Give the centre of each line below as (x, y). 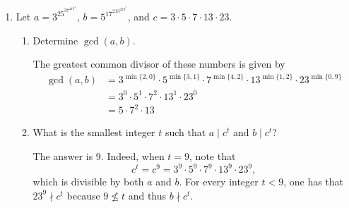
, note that (213, 156)
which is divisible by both (88, 182)
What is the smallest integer (94, 132)
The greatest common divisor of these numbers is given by (159, 64)
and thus (147, 195)
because (83, 195)
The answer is (63, 156)
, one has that (314, 182)
